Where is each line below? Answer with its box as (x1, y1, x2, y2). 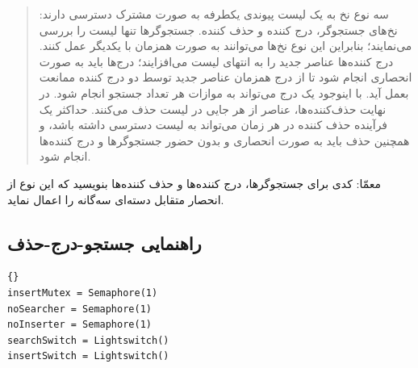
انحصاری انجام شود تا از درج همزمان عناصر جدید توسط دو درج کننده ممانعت (39, 69, 412, 86)
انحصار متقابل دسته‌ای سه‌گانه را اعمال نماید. (7, 190, 224, 207)
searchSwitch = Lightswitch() (7, 334, 169, 346)
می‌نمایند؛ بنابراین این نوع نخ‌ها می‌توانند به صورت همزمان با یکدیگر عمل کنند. (39, 37, 412, 54)
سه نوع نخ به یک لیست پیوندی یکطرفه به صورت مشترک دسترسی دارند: (39, 6, 389, 22)
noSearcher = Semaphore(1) (7, 303, 152, 315)
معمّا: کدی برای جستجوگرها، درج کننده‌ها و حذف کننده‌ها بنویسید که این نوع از (7, 174, 382, 191)
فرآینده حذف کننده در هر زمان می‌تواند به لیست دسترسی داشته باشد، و (39, 116, 388, 133)
